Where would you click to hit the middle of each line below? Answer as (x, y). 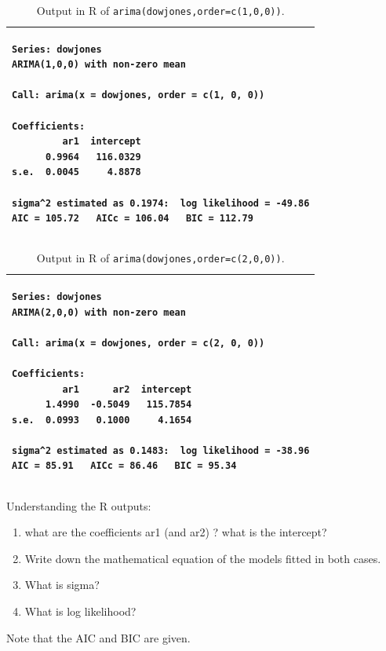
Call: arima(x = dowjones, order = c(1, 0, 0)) (138, 95)
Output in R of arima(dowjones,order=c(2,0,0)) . (160, 258)
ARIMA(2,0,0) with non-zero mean (99, 312)
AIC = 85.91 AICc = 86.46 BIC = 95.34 (124, 466)
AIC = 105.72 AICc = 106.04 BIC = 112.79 (133, 219)
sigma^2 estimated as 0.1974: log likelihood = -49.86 (161, 203)
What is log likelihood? (80, 611)
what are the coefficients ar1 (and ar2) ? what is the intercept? (176, 532)
